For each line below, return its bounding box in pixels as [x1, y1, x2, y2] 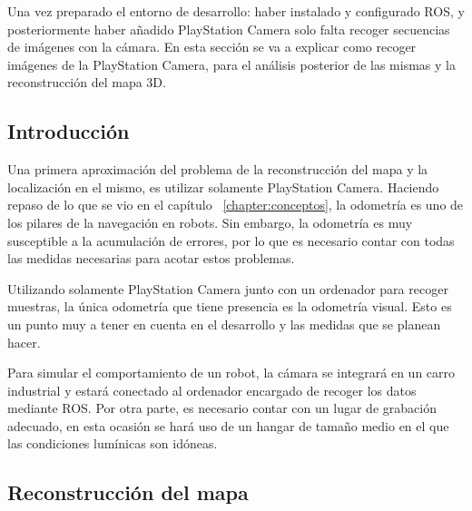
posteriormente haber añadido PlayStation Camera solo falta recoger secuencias [7, 19, 450, 38]
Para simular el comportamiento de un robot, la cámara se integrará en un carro [7, 363, 456, 382]
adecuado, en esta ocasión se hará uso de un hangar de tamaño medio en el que [7, 416, 449, 435]
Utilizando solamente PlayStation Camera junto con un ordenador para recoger [7, 279, 448, 298]
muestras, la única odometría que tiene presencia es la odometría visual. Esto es [7, 297, 452, 316]
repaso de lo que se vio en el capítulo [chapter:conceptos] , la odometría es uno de [7, 195, 464, 214]
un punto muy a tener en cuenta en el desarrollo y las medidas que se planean [7, 314, 441, 333]
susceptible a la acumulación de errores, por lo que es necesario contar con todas [7, 231, 455, 250]
